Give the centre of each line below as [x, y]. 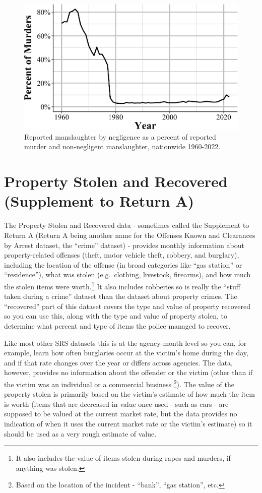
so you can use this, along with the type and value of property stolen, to [116, 316]
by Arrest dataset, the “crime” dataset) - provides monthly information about [124, 245]
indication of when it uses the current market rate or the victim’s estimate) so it [128, 423]
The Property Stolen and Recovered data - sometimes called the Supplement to [127, 225]
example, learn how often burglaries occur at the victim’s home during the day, [126, 353]
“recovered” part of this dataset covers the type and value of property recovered [127, 306]
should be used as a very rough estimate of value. [80, 433]
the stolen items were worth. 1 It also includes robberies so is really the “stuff [122, 285]
